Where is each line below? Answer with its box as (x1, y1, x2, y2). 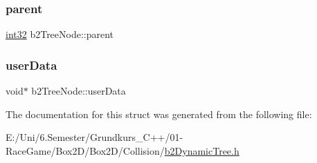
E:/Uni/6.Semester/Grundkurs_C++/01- (6, 130, 183, 144)
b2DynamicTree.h (164, 143, 239, 157)
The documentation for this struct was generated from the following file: (6, 106, 312, 121)
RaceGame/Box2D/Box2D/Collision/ (6, 143, 165, 157)
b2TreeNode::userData (31, 84, 126, 98)
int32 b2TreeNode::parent (6, 27, 114, 41)
